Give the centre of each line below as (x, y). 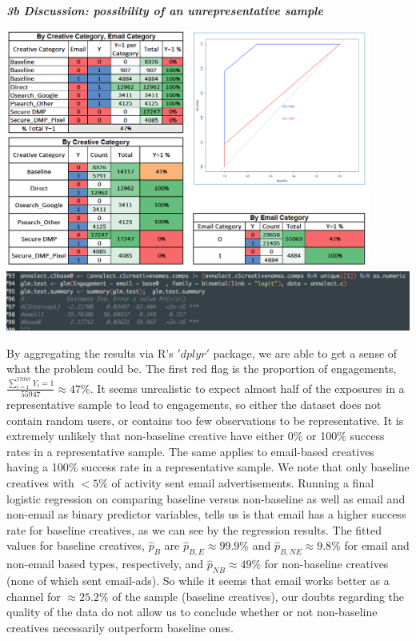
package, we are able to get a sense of (305, 353)
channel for (34, 596)
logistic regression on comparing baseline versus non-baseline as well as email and (206, 498)
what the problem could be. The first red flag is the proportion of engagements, (202, 369)
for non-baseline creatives (326, 564)
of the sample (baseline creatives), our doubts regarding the (258, 596)
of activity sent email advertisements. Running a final (243, 483)
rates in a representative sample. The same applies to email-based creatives (190, 451)
